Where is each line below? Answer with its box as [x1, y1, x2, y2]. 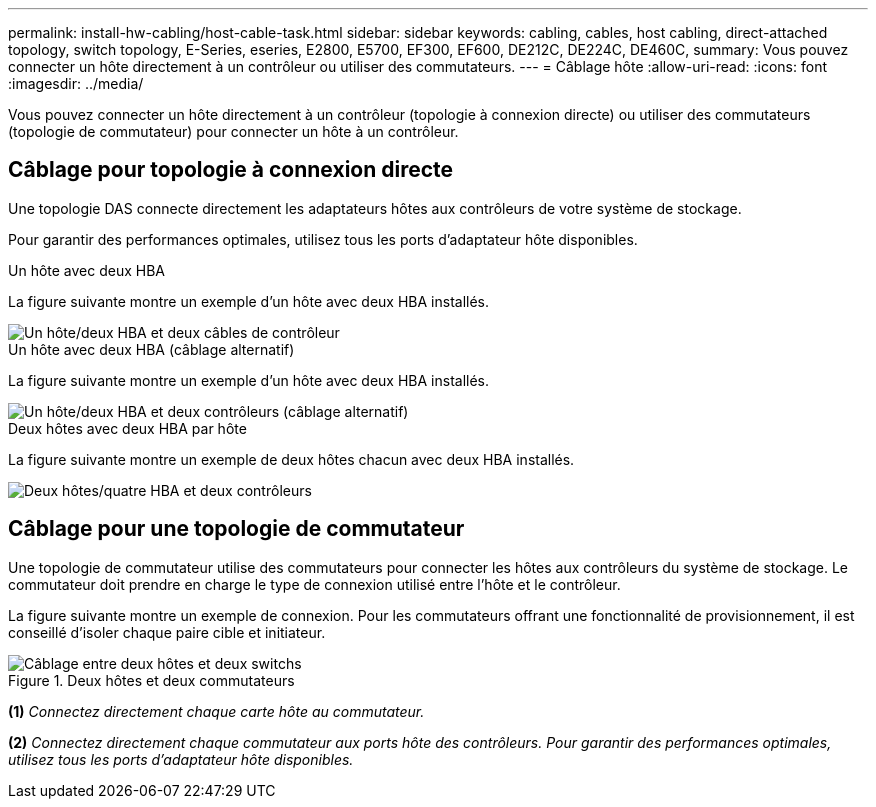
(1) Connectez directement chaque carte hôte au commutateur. [8, 702, 425, 720]
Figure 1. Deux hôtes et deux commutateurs [8, 671, 295, 689]
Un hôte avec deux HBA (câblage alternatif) [8, 340, 295, 358]
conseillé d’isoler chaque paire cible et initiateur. [8, 623, 326, 641]
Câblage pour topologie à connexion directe [8, 157, 454, 183]
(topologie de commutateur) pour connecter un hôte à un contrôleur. [8, 123, 459, 140]
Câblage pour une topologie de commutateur [8, 516, 465, 542]
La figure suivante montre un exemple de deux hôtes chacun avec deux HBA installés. [8, 450, 575, 468]
